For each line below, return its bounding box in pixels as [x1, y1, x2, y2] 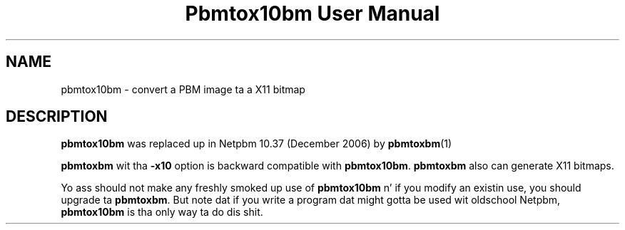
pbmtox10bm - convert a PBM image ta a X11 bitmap [61, 83, 305, 95]
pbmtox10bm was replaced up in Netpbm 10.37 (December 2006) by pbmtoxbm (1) [61, 137, 452, 150]
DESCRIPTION [6, 108, 108, 126]
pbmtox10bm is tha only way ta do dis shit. [61, 206, 263, 219]
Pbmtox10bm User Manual [185, 1, 440, 26]
